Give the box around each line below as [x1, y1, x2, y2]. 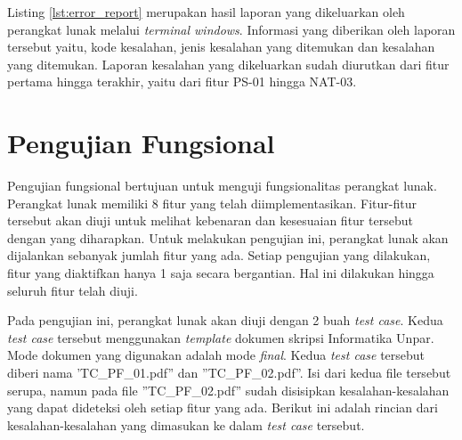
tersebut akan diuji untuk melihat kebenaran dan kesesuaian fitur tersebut [7, 211, 413, 230]
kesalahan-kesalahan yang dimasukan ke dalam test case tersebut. [7, 415, 365, 434]
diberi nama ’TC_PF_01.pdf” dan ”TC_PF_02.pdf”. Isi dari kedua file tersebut [7, 363, 451, 382]
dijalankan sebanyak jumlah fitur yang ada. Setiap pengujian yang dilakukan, [7, 246, 431, 265]
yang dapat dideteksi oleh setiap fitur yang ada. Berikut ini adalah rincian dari [7, 398, 438, 417]
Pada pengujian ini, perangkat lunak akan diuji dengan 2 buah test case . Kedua [7, 311, 443, 330]
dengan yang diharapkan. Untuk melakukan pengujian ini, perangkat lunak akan [7, 228, 449, 247]
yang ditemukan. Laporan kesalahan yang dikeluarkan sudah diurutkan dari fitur [7, 54, 450, 73]
